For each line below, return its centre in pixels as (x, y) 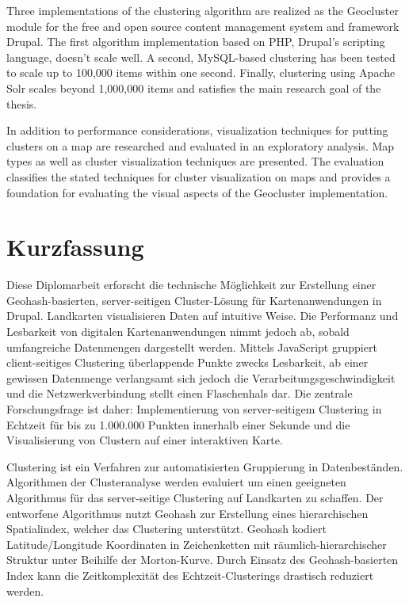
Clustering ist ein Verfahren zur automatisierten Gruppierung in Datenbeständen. (205, 466)
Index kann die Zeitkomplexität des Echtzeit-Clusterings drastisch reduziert (190, 575)
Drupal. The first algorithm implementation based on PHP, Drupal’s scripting (196, 42)
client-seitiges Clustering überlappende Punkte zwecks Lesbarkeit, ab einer (187, 362)
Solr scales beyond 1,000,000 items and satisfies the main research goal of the (194, 88)
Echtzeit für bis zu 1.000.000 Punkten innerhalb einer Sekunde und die (178, 424)
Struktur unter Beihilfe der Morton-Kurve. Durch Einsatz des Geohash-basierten (203, 560)
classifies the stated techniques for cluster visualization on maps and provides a (199, 176)
